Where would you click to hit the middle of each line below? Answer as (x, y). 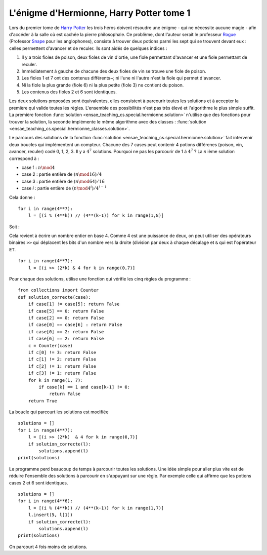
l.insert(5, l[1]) (50, 515)
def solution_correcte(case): (55, 297)
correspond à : (24, 159)
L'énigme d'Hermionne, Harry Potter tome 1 (100, 13)
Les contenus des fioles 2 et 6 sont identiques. (69, 92)
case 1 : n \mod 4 (38, 167)
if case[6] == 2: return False (66, 339)
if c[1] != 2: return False (62, 359)
